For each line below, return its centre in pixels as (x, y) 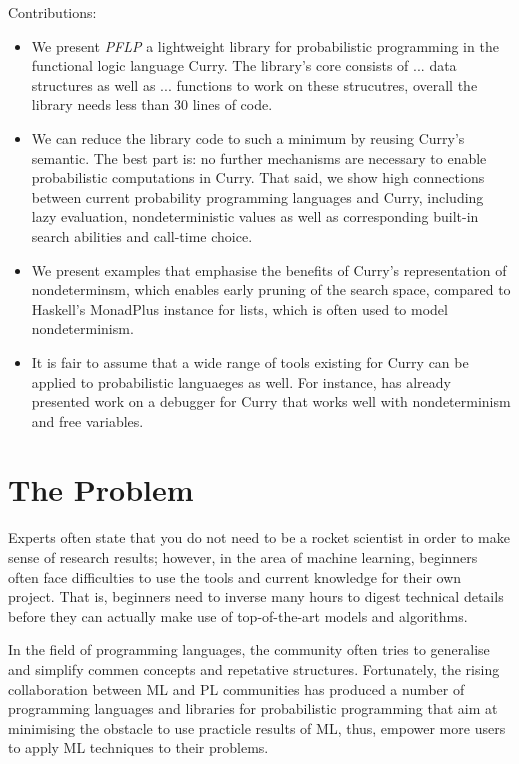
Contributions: (52, 12)
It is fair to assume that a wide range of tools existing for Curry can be (250, 361)
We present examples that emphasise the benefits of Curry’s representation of (269, 269)
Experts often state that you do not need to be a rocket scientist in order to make (259, 537)
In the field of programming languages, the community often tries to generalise (249, 649)
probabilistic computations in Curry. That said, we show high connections (258, 177)
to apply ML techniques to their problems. (138, 747)
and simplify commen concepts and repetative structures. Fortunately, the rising (254, 668)
